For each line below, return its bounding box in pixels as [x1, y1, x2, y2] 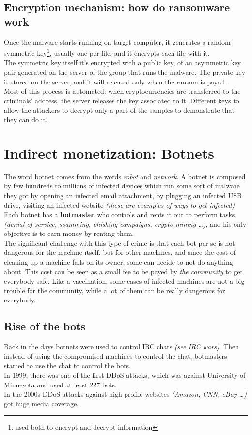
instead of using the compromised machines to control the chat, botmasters [4, 351, 227, 361]
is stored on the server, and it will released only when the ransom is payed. [4, 76, 226, 86]
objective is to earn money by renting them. [4, 228, 134, 238]
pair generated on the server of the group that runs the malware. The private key [4, 67, 246, 77]
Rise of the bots [4, 318, 85, 334]
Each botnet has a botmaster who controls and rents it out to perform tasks [4, 209, 235, 219]
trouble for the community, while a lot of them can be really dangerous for [4, 285, 225, 295]
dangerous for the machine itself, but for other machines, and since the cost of [4, 247, 236, 257]
